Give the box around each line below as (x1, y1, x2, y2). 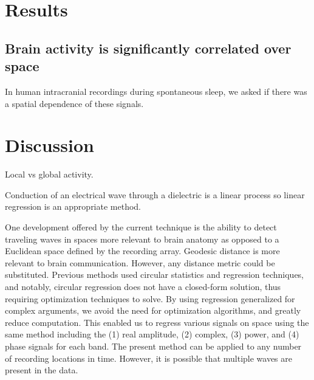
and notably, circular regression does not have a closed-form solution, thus (5, 280, 281, 293)
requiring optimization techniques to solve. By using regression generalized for (5, 292, 295, 305)
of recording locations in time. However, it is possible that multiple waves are (5, 351, 293, 364)
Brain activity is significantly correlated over (5, 38, 292, 57)
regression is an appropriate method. (5, 200, 142, 213)
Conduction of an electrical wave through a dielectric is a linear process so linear (5, 188, 305, 201)
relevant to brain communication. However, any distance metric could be (5, 256, 275, 269)
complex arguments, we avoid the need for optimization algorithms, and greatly (5, 304, 301, 317)
